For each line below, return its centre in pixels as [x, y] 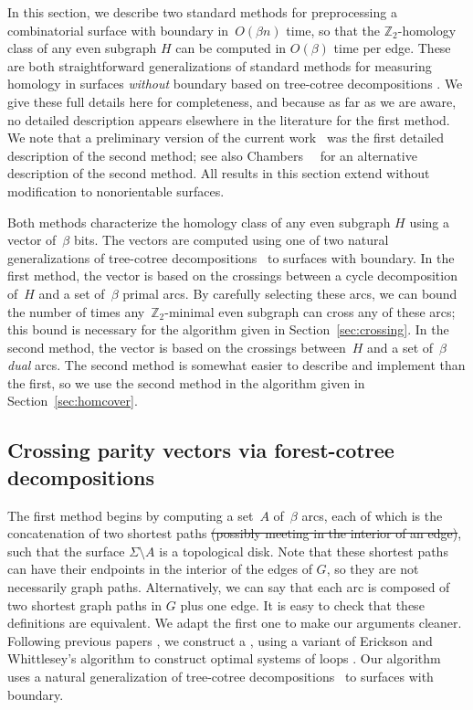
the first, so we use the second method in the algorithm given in [186, 382]
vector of [32, 240]
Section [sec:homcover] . [73, 401]
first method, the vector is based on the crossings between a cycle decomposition [232, 276]
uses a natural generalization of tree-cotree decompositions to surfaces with [221, 676]
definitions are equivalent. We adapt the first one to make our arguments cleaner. [235, 623]
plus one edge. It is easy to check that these [302, 604]
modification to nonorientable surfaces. [116, 191]
